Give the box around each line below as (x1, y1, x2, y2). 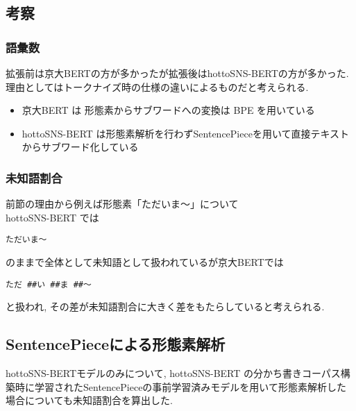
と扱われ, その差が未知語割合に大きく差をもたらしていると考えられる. (6, 299, 325, 314)
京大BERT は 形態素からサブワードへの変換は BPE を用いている (22, 103, 315, 117)
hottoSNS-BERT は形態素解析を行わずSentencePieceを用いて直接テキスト (22, 126, 350, 140)
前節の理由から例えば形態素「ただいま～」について (6, 196, 239, 211)
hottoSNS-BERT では (6, 210, 99, 224)
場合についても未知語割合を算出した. (6, 393, 173, 408)
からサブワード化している (22, 140, 139, 154)
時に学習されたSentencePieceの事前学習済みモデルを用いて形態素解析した (15, 379, 346, 394)
